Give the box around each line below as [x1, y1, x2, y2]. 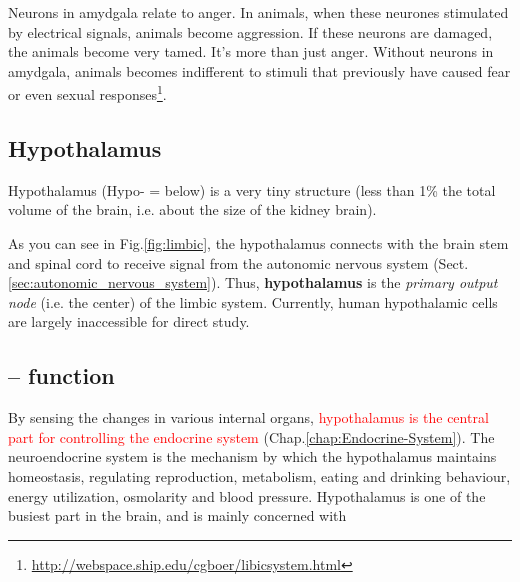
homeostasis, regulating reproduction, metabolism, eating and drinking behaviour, [8, 465, 511, 486]
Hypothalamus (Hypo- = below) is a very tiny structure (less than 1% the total [8, 179, 496, 200]
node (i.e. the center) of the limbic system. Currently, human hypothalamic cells [8, 291, 498, 312]
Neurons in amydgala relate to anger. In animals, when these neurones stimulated [8, 2, 509, 22]
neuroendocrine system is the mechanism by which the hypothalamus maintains [8, 446, 497, 467]
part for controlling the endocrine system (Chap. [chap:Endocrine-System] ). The [8, 426, 495, 447]
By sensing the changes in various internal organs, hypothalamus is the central [8, 407, 489, 428]
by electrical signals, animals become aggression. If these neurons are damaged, [8, 21, 493, 42]
